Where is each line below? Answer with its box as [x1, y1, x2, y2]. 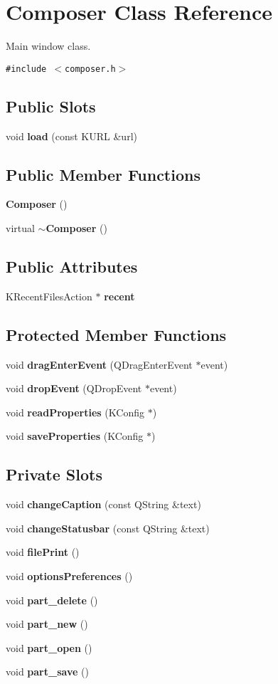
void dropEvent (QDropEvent [6, 381, 142, 396]
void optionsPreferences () [6, 568, 133, 583]
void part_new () [6, 616, 88, 631]
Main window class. [6, 38, 91, 53]
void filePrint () [6, 544, 80, 559]
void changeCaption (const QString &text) [6, 497, 201, 512]
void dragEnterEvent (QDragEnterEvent [6, 357, 193, 372]
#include [6, 63, 47, 74]
